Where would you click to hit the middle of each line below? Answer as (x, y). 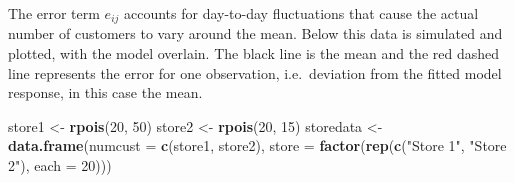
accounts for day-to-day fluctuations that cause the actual (301, 13)
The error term (54, 13)
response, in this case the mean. (105, 92)
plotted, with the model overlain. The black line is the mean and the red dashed (254, 53)
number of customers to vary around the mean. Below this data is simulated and (255, 33)
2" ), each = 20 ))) (60, 165)
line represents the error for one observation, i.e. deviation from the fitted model (255, 72)
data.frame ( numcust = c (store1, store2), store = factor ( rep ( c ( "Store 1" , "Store (257, 145)
